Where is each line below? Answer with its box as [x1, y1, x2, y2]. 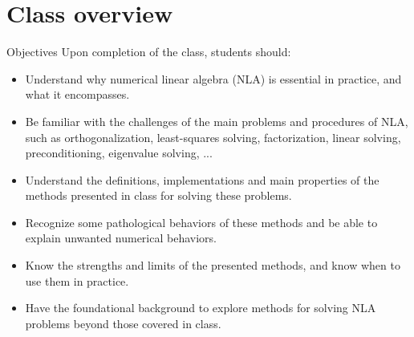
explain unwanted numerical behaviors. [25, 229, 217, 246]
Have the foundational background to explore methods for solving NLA [25, 299, 376, 316]
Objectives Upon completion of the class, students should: [6, 43, 291, 60]
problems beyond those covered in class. [25, 315, 221, 331]
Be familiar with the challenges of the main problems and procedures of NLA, [25, 112, 408, 129]
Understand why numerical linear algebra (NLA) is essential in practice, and [25, 70, 402, 87]
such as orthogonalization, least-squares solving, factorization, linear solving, [25, 128, 401, 145]
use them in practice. [25, 272, 129, 289]
